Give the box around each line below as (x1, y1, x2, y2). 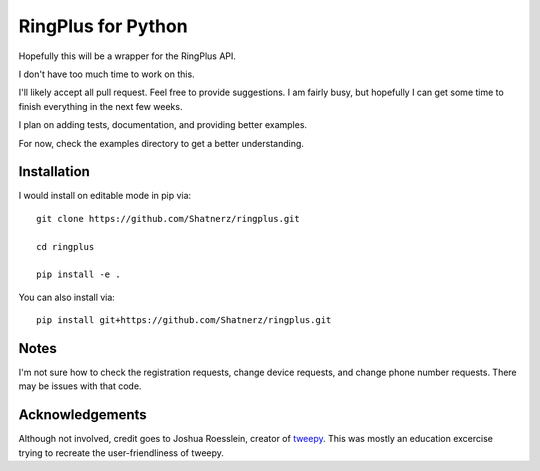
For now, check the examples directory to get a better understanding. (18, 137, 305, 149)
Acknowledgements (18, 406, 147, 424)
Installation (18, 163, 90, 180)
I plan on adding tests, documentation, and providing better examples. (18, 119, 308, 131)
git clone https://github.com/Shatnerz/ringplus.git (36, 213, 300, 224)
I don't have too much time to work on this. (18, 68, 195, 80)
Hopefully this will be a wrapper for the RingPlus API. (18, 50, 237, 62)
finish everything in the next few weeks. (18, 100, 183, 112)
